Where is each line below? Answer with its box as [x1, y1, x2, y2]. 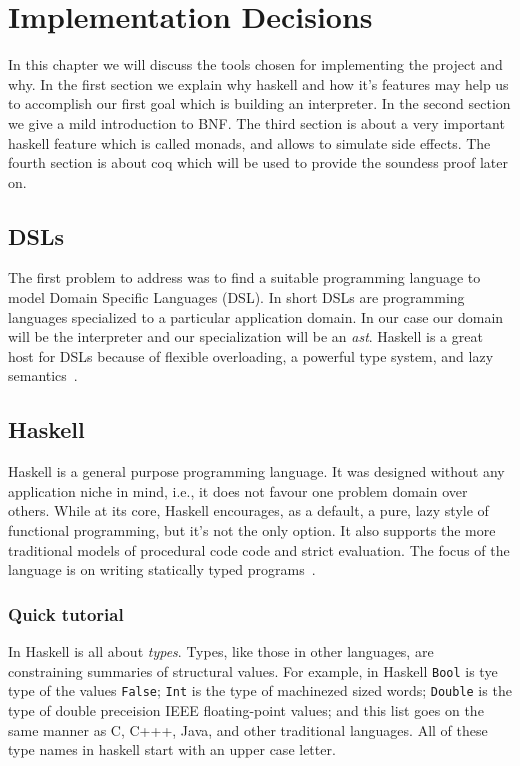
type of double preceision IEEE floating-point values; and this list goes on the [8, 699, 484, 720]
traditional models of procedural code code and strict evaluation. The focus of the [8, 539, 510, 560]
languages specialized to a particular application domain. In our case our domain [8, 306, 504, 327]
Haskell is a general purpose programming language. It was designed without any [8, 461, 505, 482]
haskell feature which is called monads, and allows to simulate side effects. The [8, 132, 491, 153]
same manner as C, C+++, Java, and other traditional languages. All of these [8, 719, 488, 740]
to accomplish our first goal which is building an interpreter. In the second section [8, 93, 511, 114]
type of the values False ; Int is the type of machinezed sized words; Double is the [8, 680, 512, 701]
